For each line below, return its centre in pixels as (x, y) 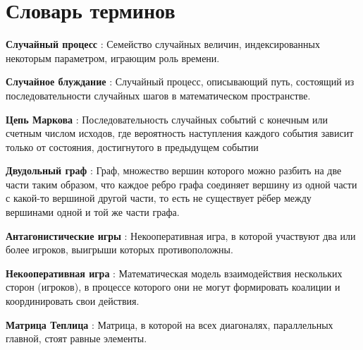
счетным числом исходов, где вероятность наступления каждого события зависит (180, 133)
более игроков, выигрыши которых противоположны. (119, 249)
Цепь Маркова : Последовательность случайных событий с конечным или (167, 119)
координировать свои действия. (73, 301)
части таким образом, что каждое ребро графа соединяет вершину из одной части (181, 184)
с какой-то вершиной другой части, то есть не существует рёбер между (159, 198)
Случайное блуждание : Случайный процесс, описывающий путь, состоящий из (180, 82)
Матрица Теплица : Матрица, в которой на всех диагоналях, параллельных (170, 324)
